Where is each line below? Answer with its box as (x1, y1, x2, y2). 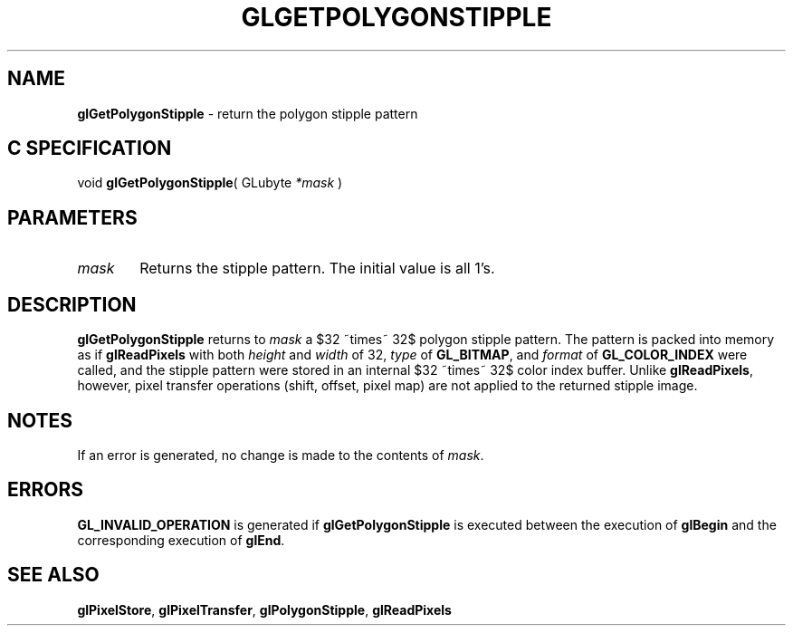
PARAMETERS (7, 206, 138, 229)
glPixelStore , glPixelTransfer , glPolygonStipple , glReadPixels (77, 601, 452, 618)
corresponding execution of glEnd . (77, 532, 285, 548)
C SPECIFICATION (7, 137, 172, 160)
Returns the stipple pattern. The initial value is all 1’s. (139, 259, 495, 278)
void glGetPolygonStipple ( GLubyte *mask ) (77, 175, 343, 191)
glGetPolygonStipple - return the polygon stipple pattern (77, 105, 418, 121)
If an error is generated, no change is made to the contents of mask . (77, 446, 484, 463)
